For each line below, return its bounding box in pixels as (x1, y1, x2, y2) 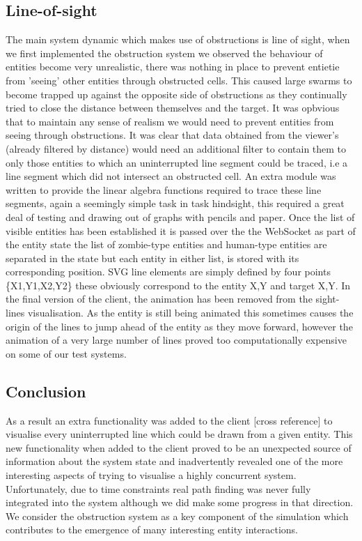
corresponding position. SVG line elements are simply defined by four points (6, 264, 331, 279)
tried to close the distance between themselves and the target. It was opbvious (6, 100, 340, 115)
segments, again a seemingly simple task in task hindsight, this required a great (6, 196, 345, 211)
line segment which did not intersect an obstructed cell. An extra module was (6, 169, 336, 183)
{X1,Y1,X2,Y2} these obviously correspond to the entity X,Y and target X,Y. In (6, 277, 351, 292)
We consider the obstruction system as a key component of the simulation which (6, 508, 349, 523)
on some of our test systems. (6, 346, 127, 360)
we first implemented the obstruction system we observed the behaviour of (6, 45, 323, 60)
